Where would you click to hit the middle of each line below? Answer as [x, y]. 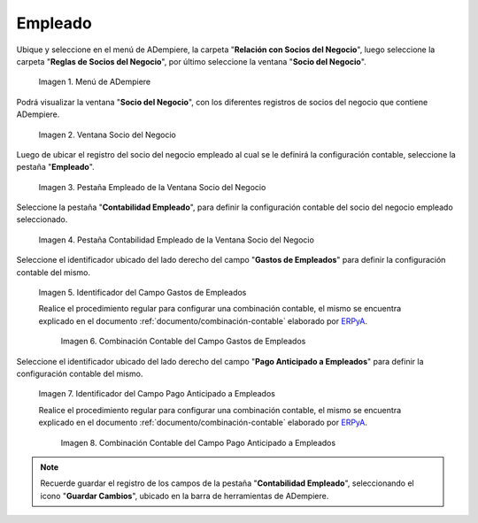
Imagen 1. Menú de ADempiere [94, 82]
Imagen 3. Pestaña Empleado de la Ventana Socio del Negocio [152, 187]
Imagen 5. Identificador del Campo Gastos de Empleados [143, 293]
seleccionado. [42, 219]
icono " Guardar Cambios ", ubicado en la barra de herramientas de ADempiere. [185, 496]
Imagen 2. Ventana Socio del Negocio [107, 135]
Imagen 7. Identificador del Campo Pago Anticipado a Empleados [157, 394]
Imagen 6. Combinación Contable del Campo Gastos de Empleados [183, 342]
